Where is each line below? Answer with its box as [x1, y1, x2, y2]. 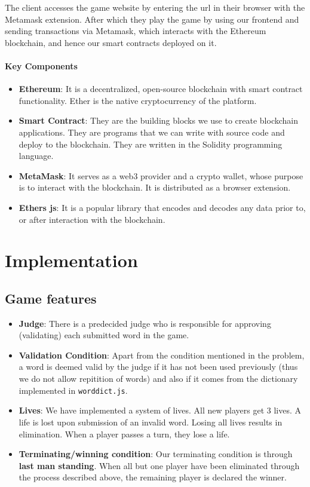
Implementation [5, 248, 138, 272]
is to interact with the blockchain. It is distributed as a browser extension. [19, 181, 291, 194]
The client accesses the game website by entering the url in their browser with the [5, 1, 305, 13]
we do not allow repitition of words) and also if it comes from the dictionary [19, 372, 298, 385]
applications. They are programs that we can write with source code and [19, 125, 285, 138]
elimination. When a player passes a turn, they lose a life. [19, 427, 230, 440]
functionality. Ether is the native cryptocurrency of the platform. [19, 94, 257, 106]
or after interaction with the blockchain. [19, 213, 165, 225]
